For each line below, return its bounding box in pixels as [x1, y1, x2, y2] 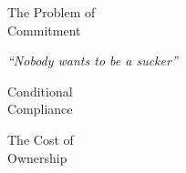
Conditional [7, 81, 73, 100]
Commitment [7, 20, 81, 39]
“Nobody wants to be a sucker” [7, 51, 178, 70]
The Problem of [7, 3, 96, 21]
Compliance [7, 99, 73, 118]
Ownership [7, 148, 67, 167]
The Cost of [7, 129, 74, 148]
